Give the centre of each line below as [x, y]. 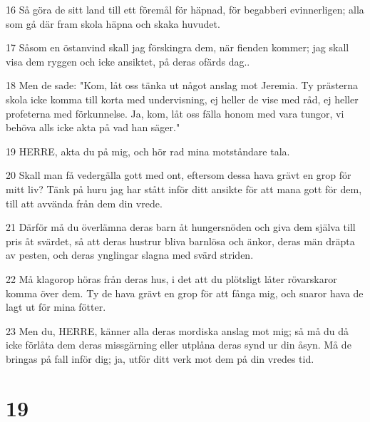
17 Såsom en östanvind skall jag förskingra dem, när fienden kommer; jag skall [178, 47]
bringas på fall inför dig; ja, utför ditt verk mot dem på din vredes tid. [160, 358]
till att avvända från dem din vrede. [84, 203]
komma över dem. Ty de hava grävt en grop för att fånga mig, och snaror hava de [185, 293]
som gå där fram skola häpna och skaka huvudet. [113, 23]
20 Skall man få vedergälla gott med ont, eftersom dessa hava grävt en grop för [179, 175]
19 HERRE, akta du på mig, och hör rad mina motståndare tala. [148, 151]
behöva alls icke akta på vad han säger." [93, 127]
